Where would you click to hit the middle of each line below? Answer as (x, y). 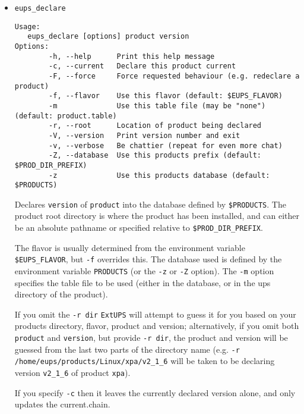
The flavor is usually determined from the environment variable (130, 247)
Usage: (27, 26)
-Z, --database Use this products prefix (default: (155, 156)
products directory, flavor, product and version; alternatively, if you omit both (157, 326)
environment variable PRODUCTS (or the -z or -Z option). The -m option (144, 270)
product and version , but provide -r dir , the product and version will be (151, 338)
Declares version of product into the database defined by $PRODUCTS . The (150, 204)
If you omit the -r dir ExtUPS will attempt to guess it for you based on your (155, 314)
